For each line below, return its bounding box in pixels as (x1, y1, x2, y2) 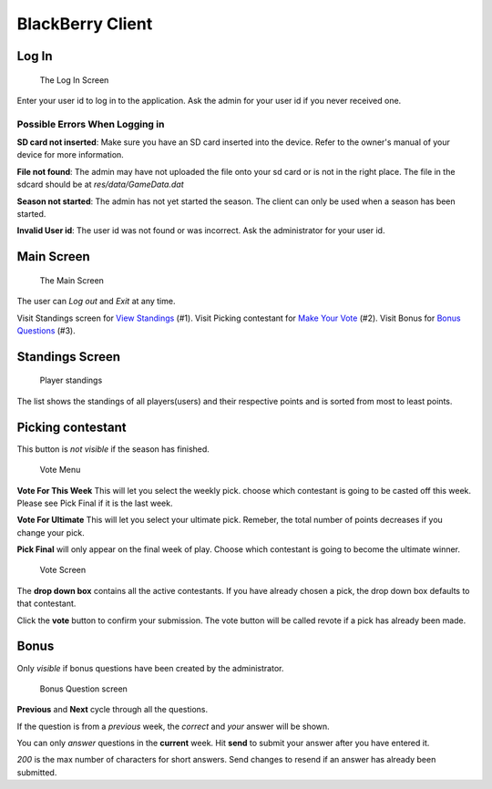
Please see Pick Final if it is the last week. (16, 497, 173, 508)
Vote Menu (39, 465, 81, 476)
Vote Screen (39, 565, 87, 576)
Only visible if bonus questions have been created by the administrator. (16, 662, 284, 673)
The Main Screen (39, 274, 105, 286)
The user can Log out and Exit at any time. (16, 296, 176, 307)
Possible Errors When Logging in (16, 118, 165, 130)
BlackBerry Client (16, 14, 153, 34)
